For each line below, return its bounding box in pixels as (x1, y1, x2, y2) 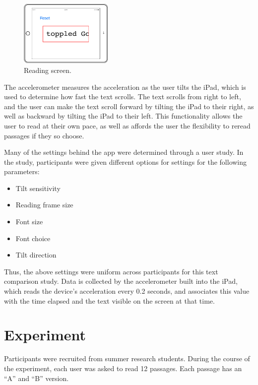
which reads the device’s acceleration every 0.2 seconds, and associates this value (4, 286, 250, 296)
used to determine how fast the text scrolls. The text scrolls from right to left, (4, 91, 241, 102)
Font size (15, 216, 43, 227)
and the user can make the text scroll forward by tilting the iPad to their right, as (4, 101, 254, 111)
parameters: (4, 166, 40, 177)
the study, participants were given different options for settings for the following (4, 156, 247, 167)
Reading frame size (15, 199, 73, 210)
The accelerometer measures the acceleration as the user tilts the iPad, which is (4, 81, 246, 92)
